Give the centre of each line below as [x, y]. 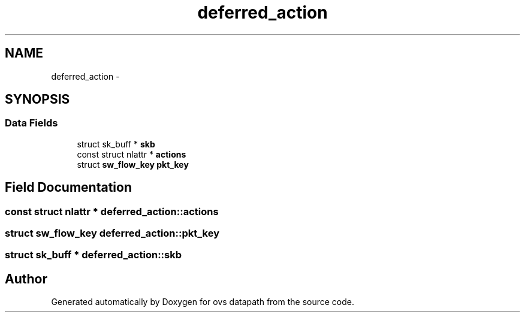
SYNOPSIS [37, 99]
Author [26, 279]
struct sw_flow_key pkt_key [133, 164]
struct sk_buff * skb [116, 144]
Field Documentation [68, 188]
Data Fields [31, 123]
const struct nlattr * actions [132, 154]
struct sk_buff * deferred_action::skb [93, 255]
